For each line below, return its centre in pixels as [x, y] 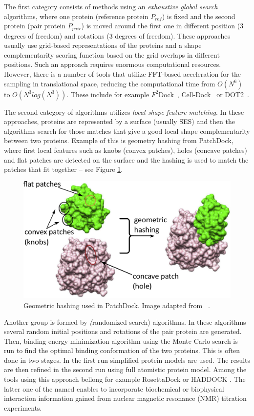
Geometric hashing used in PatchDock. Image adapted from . [117, 305]
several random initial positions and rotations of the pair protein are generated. [123, 331]
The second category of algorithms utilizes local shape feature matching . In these [124, 112]
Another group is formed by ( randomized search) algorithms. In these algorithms [125, 322]
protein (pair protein [35, 26]
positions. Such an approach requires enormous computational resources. [113, 64]
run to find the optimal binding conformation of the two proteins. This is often [122, 350]
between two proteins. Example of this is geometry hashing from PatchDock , [119, 140]
